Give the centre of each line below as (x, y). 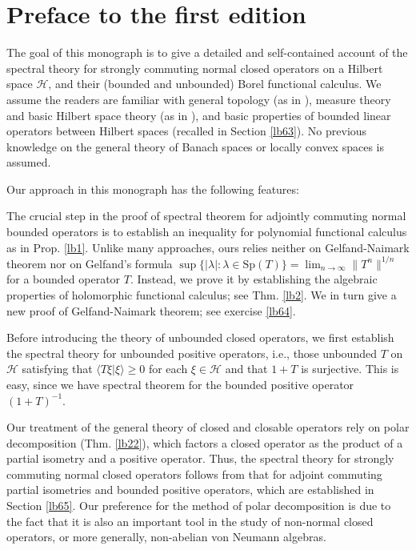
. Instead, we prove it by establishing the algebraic (254, 279)
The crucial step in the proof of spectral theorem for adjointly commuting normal (206, 216)
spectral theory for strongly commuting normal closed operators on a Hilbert (195, 68)
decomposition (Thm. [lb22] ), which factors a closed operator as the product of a (205, 442)
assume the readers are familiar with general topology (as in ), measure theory (199, 99)
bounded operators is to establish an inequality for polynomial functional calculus (207, 232)
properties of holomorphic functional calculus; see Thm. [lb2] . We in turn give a (202, 294)
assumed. (29, 162)
